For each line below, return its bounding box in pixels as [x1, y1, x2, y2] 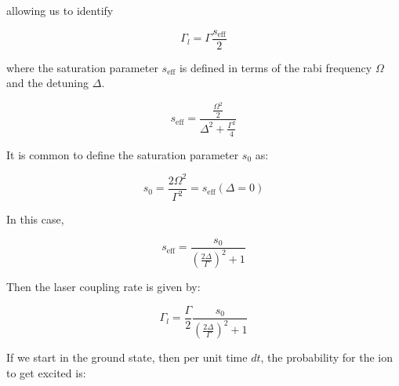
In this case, [6, 211, 64, 228]
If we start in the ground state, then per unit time [6, 349, 248, 366]
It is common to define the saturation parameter [6, 146, 239, 162]
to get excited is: [6, 364, 86, 381]
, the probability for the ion [260, 349, 394, 366]
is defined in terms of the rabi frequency [179, 59, 372, 75]
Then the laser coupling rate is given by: [6, 279, 201, 295]
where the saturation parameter [6, 59, 158, 75]
